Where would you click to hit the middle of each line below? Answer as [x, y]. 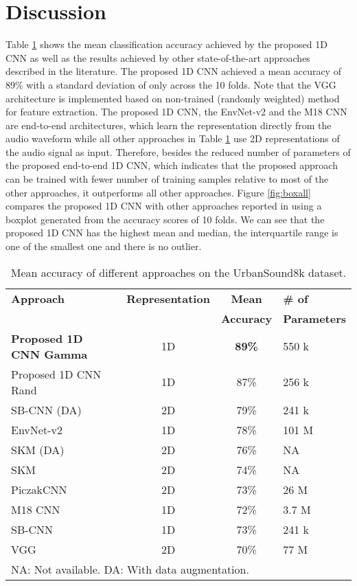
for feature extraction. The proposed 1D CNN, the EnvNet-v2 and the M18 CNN [176, 112]
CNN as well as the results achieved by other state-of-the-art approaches [158, 57]
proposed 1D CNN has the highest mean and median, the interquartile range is [172, 233]
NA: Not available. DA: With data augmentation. [130, 569]
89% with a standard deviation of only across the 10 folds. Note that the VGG [171, 84]
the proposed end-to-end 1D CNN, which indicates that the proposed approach [172, 165]
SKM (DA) [38, 449]
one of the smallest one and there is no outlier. [104, 246]
